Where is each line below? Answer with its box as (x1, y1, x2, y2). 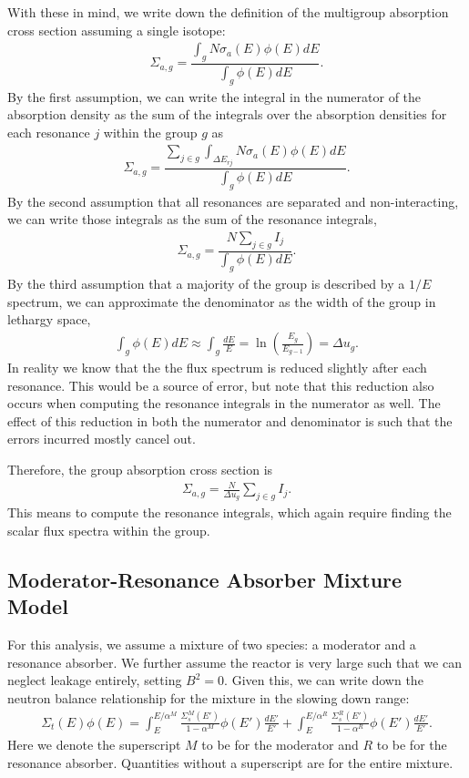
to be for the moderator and (201, 735, 359, 754)
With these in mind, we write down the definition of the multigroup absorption (7, 3, 449, 21)
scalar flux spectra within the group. (7, 521, 210, 540)
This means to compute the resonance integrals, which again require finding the (7, 503, 452, 522)
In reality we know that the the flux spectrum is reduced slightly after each (7, 358, 427, 377)
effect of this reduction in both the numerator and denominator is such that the (7, 411, 453, 430)
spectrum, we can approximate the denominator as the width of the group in (7, 292, 436, 311)
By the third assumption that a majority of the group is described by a (7, 274, 405, 293)
